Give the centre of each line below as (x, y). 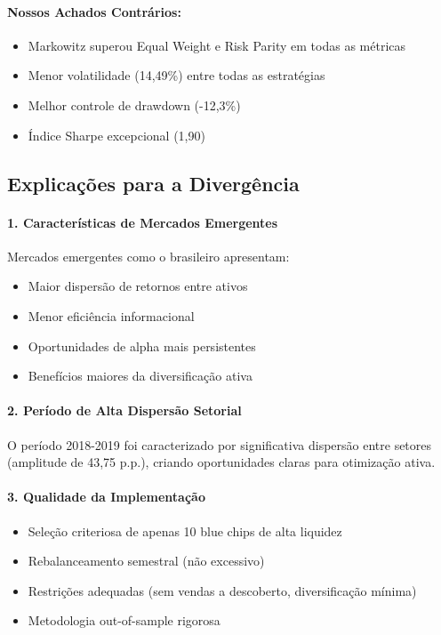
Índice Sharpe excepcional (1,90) (116, 135)
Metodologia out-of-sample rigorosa (124, 620)
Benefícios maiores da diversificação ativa (140, 376)
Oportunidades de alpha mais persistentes (142, 346)
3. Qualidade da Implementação (106, 497)
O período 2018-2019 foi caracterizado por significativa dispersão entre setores (220, 444)
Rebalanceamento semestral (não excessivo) (146, 561)
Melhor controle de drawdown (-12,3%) (134, 104)
